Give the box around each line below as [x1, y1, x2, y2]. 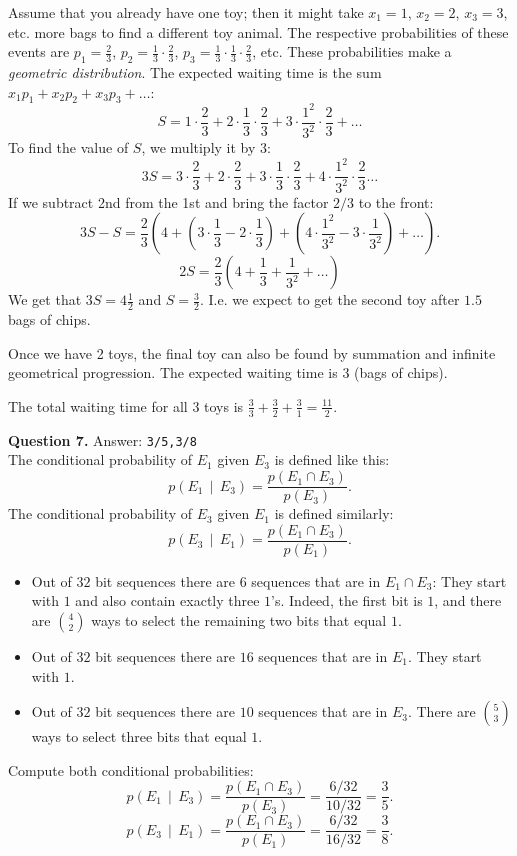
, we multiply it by [141, 137, 256, 158]
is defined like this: [274, 449, 390, 470]
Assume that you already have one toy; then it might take [8, 2, 364, 22]
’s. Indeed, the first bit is [271, 590, 423, 611]
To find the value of [8, 137, 129, 158]
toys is [204, 395, 244, 416]
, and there [434, 590, 502, 611]
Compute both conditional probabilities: [8, 759, 254, 780]
